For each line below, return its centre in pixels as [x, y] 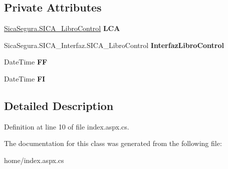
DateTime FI [25, 78]
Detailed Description [59, 105]
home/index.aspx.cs [34, 160]
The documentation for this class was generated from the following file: [113, 143]
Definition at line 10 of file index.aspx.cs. [67, 126]
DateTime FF [26, 62]
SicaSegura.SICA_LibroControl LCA [62, 28]
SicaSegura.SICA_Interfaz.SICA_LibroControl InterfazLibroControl [114, 45]
